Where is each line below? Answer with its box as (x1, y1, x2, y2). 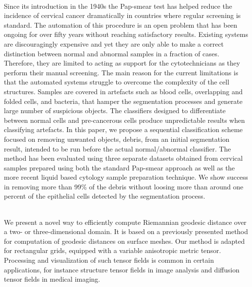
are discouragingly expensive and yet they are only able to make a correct (4, 38, 224, 49)
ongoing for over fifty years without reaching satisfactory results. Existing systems (4, 29, 249, 39)
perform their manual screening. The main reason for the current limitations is (4, 67, 238, 77)
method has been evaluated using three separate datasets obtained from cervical (4, 153, 243, 163)
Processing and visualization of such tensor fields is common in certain (4, 255, 214, 265)
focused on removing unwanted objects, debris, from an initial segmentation (4, 134, 230, 144)
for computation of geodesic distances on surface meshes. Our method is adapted (4, 236, 245, 246)
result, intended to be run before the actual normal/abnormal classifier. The (4, 143, 231, 153)
